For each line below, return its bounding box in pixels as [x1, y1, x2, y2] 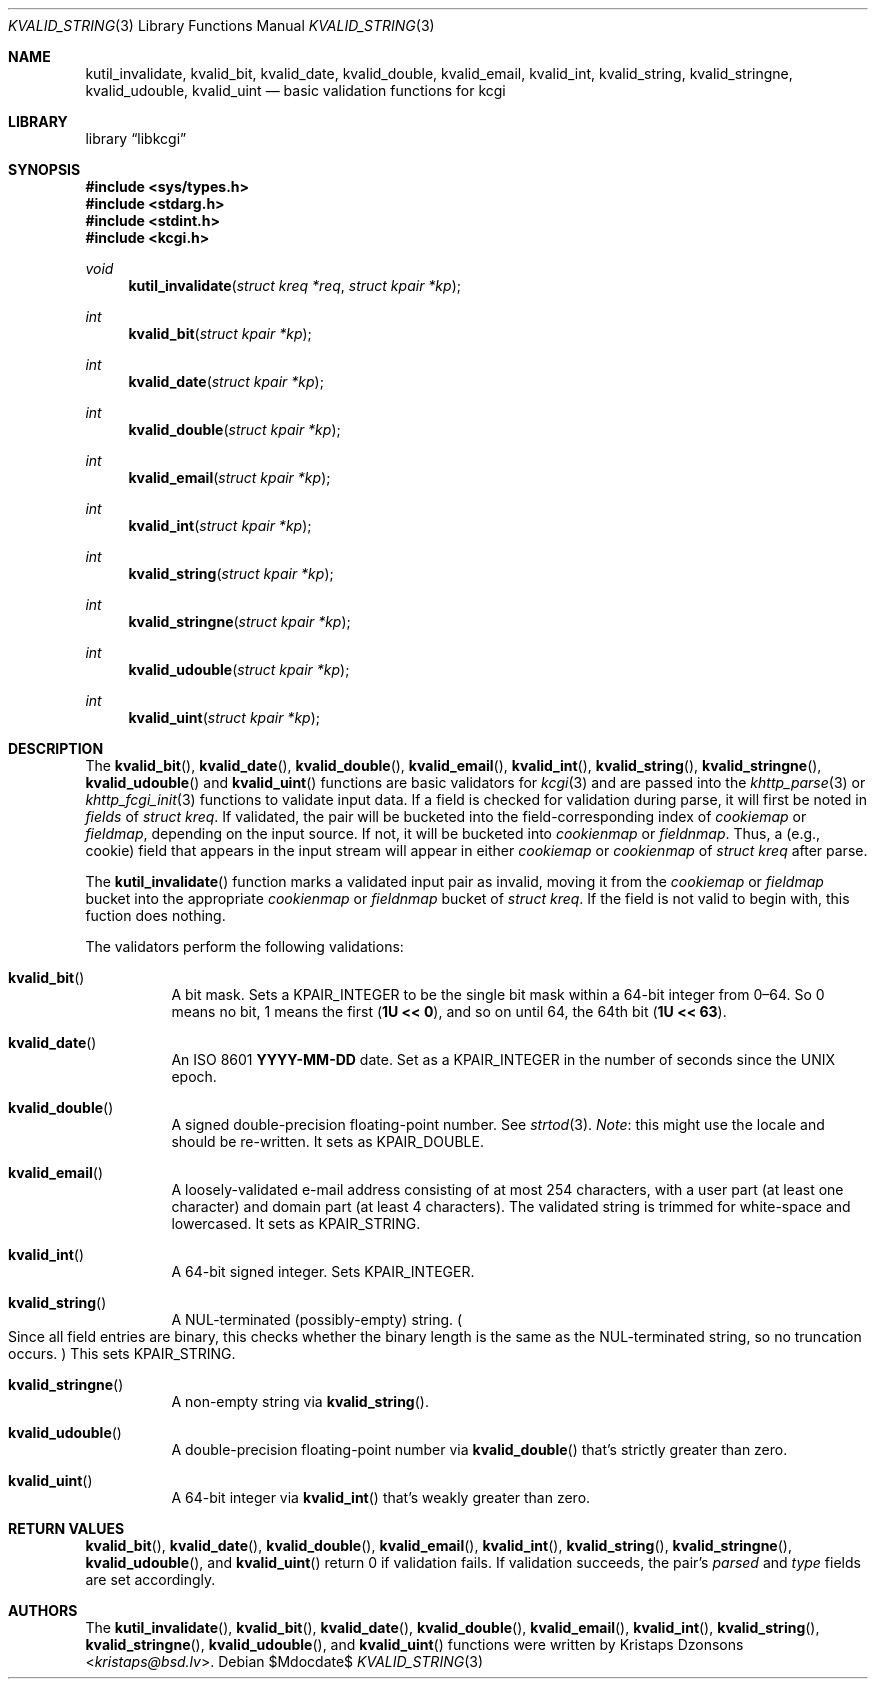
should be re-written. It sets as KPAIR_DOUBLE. [171, 1133, 484, 1150]
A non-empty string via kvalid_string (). [171, 1393, 429, 1410]
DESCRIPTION [8, 740, 104, 757]
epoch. [171, 1068, 217, 1085]
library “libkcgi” [85, 130, 187, 147]
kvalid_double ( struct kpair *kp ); [128, 421, 341, 438]
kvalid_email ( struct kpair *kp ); [128, 469, 331, 486]
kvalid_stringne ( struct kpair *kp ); [128, 613, 351, 630]
